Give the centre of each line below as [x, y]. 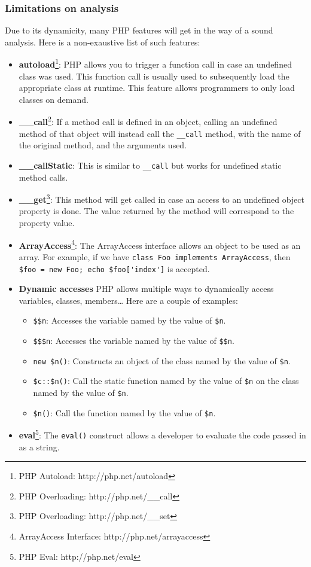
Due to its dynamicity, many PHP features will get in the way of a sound [139, 30]
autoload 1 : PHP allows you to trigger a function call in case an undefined [155, 63]
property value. [47, 223]
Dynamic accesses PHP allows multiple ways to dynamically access [146, 289]
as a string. [39, 446]
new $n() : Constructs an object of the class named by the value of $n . [162, 360]
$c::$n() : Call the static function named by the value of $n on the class [166, 381]
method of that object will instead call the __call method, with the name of [160, 133]
